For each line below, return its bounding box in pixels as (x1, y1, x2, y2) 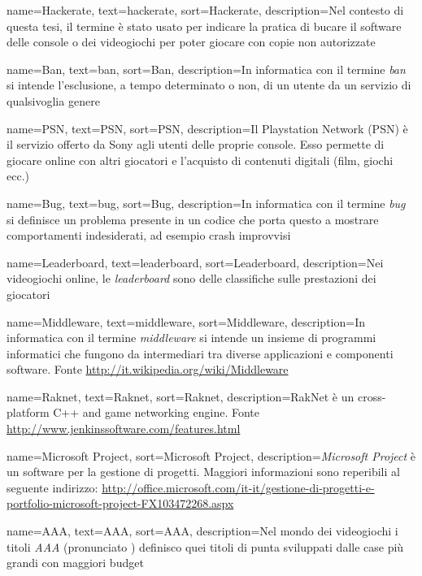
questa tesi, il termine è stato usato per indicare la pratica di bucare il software (7, 17, 402, 34)
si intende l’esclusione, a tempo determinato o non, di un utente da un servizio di (7, 76, 411, 93)
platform (7, 404, 50, 421)
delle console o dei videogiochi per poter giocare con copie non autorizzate (7, 33, 376, 50)
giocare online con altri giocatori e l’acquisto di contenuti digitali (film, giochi (7, 151, 394, 168)
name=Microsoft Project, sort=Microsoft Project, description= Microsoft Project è (7, 447, 416, 464)
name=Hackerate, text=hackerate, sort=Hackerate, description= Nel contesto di (7, 2, 404, 18)
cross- (357, 388, 386, 405)
